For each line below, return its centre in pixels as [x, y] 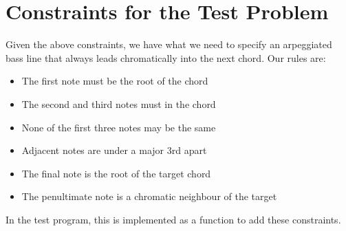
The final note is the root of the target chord [116, 173]
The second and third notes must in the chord [119, 103]
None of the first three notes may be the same [119, 127]
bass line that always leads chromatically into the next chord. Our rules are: [166, 57]
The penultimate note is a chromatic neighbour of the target [149, 196]
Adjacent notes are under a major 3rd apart [114, 150]
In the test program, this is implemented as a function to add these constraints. [173, 219]
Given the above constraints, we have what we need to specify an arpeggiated [169, 44]
